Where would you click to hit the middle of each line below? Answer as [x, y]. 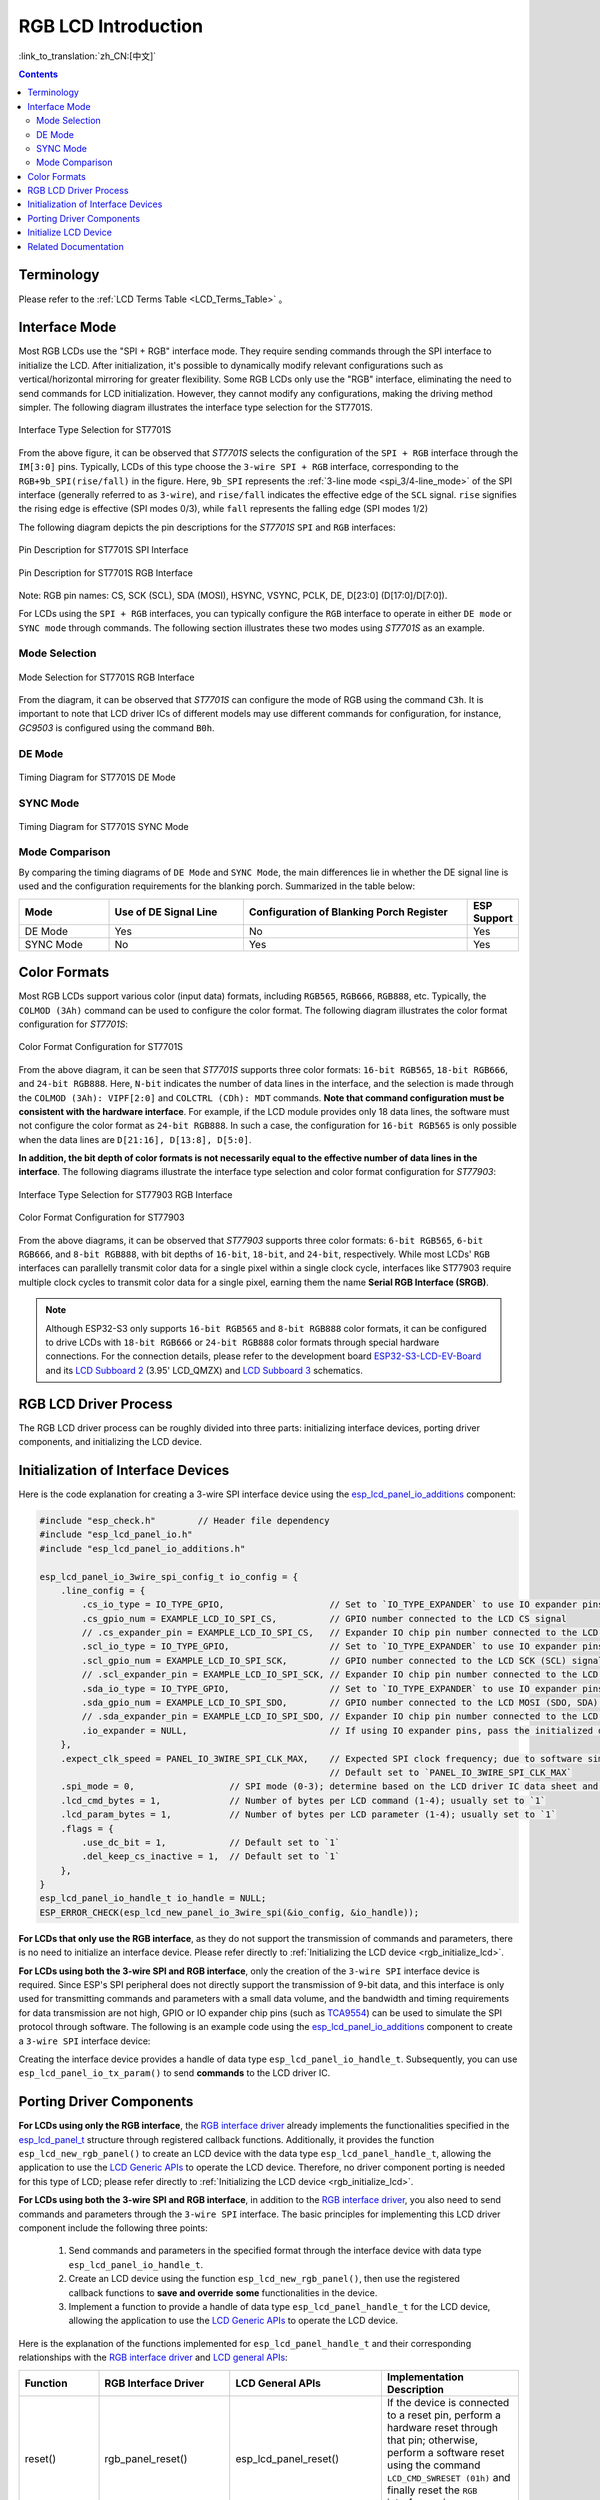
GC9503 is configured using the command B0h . [116, 727]
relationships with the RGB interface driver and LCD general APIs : [153, 2357]
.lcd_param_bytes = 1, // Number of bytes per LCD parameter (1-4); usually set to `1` [308, 1814]
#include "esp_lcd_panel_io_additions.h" [142, 1548]
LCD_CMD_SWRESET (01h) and [448, 2477]
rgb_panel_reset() [146, 2458]
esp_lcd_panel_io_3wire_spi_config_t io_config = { [169, 1576]
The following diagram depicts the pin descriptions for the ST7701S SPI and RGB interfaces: [207, 527]
